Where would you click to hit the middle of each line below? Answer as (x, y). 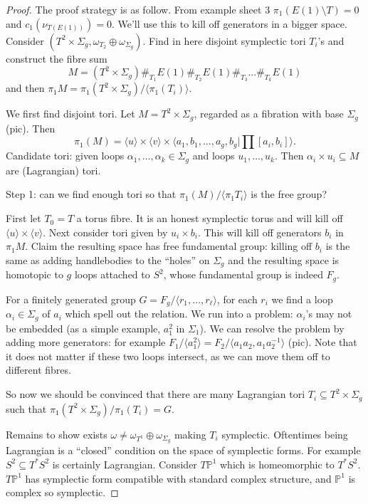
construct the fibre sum (57, 58)
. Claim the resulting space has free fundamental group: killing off (169, 246)
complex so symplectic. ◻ (62, 492)
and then (25, 88)
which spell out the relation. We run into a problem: (179, 314)
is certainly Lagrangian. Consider (125, 464)
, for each (237, 299)
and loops (214, 156)
